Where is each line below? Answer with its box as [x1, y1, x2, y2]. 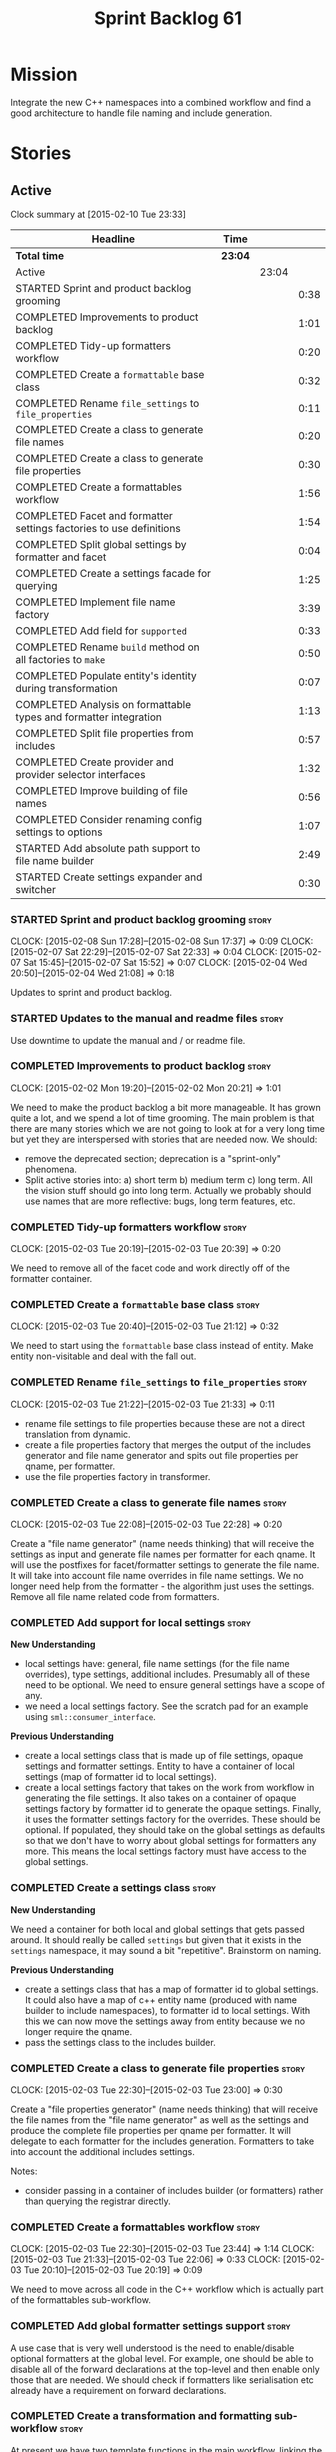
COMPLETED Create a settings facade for [15, 566, 212, 580]
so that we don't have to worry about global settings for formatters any [24, 1835, 317, 1847]
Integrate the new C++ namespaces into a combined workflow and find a [10, 96, 312, 108]
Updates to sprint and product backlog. [10, 987, 173, 999]
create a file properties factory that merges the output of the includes [24, 1438, 312, 1451]
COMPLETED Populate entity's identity [15, 668, 197, 682]
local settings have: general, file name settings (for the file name [24, 1658, 290, 1670]
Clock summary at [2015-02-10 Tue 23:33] [10, 208, 187, 220]
